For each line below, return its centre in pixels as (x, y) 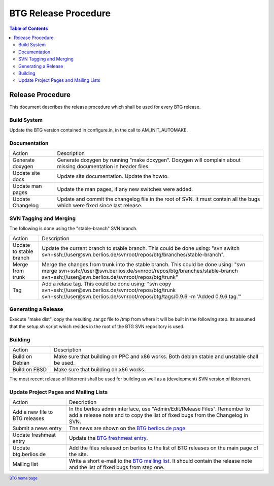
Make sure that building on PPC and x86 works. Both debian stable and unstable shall (156, 357)
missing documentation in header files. (103, 167)
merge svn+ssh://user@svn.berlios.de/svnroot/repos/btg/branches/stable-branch (140, 271)
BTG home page (24, 478)
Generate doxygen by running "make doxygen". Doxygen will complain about (149, 160)
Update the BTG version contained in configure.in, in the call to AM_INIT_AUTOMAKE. (98, 130)
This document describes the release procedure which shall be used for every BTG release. (105, 107)
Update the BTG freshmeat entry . (108, 438)
